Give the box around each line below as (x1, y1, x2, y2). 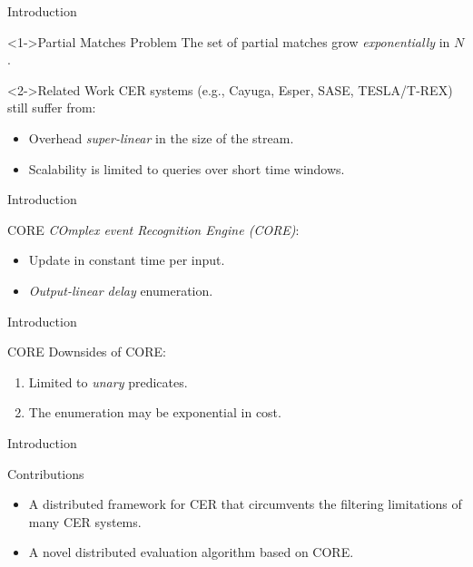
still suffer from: (7, 98, 96, 117)
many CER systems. (28, 512, 142, 531)
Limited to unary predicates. (28, 372, 188, 391)
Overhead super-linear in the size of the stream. (28, 128, 294, 147)
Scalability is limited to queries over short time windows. (28, 159, 345, 178)
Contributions (7, 464, 84, 483)
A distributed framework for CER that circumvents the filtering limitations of (28, 494, 462, 513)
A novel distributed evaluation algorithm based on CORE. (28, 543, 354, 562)
